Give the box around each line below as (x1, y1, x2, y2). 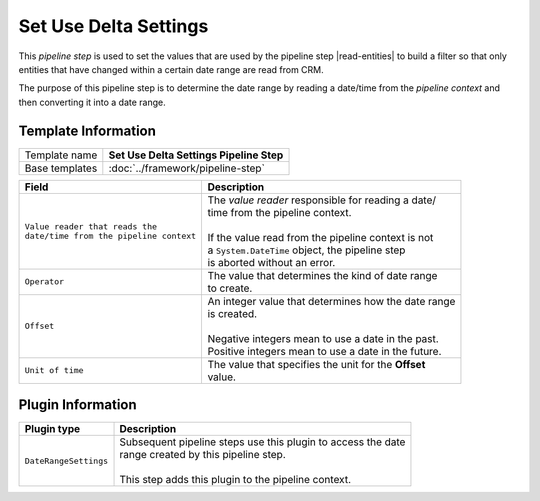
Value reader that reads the (24, 221, 158, 232)
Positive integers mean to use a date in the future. (207, 344, 442, 358)
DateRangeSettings (24, 455, 109, 466)
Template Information (18, 122, 157, 139)
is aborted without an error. (207, 255, 336, 269)
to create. (207, 281, 253, 295)
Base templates (24, 161, 98, 175)
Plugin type (24, 422, 81, 436)
